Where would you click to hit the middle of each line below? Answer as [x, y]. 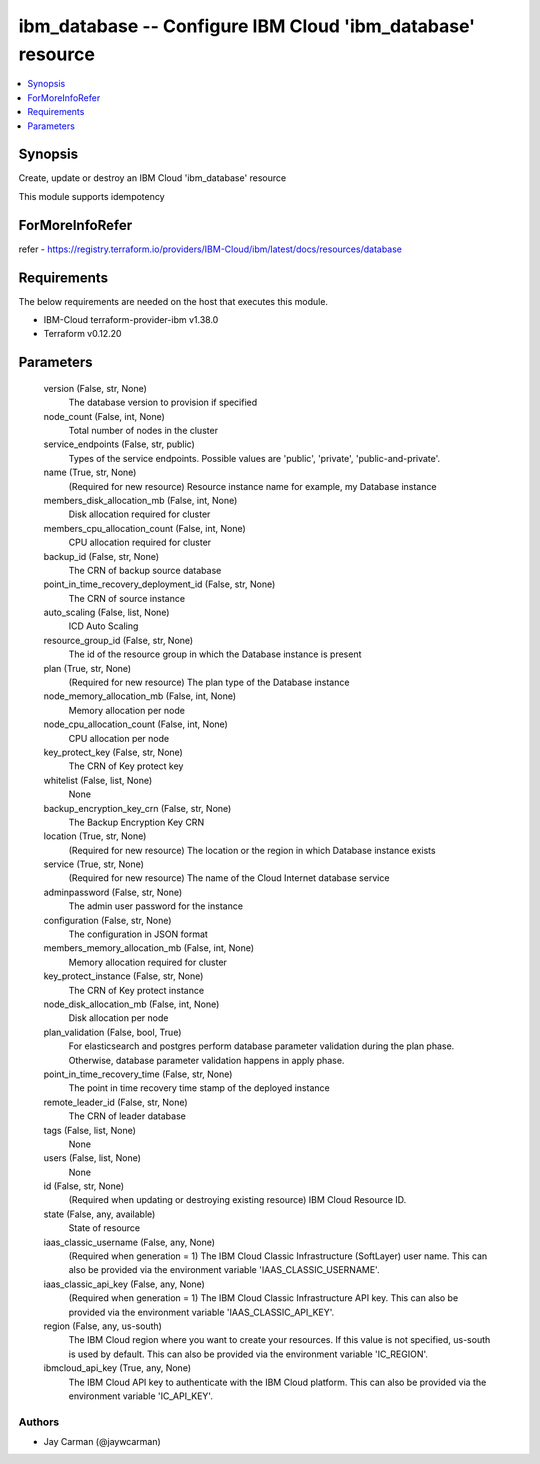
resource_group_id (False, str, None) [118, 640]
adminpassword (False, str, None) [113, 892]
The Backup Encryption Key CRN [136, 822]
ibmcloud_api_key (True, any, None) [117, 1368]
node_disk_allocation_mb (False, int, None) [131, 1004]
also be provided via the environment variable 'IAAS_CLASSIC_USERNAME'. [224, 1270]
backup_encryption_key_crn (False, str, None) [137, 808]
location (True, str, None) [95, 836]
